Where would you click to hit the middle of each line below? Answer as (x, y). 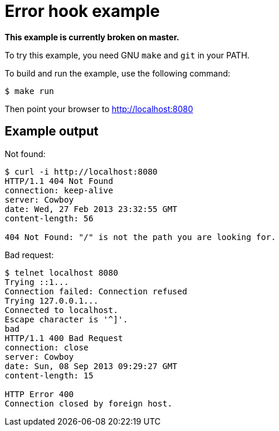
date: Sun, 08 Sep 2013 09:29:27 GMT (91, 366)
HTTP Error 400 (39, 394)
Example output (52, 131)
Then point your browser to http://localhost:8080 (99, 109)
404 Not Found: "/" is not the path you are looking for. (140, 237)
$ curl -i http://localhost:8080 (81, 171)
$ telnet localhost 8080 (61, 272)
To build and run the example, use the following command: (118, 73)
